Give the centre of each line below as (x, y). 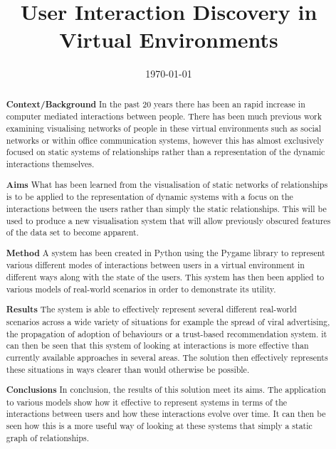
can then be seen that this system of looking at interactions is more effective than (157, 345)
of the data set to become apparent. (72, 232)
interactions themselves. (50, 163)
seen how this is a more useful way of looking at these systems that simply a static (159, 426)
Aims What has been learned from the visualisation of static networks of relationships (167, 184)
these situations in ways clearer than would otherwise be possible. (128, 369)
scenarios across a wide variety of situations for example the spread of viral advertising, (168, 321)
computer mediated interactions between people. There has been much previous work (164, 116)
